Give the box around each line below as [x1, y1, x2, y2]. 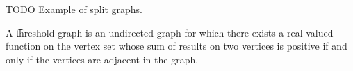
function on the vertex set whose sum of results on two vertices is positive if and [6, 39, 347, 53]
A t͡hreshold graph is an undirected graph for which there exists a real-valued [6, 25, 334, 39]
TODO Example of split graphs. [6, 2, 142, 16]
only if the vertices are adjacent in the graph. [6, 52, 199, 66]
